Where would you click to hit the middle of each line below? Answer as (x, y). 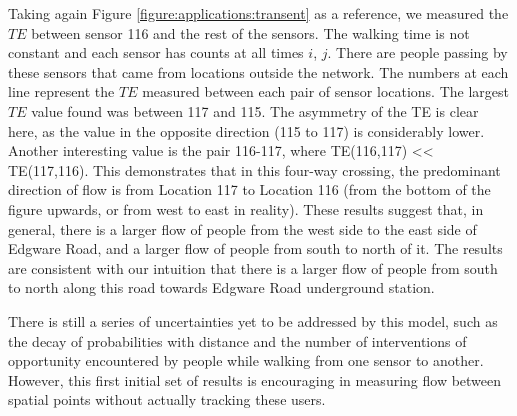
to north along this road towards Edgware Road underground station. (221, 287)
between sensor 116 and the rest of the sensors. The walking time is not (250, 32)
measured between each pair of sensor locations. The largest (326, 91)
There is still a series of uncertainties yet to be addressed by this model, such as (253, 320)
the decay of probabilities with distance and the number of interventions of (237, 340)
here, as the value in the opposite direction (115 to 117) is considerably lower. (246, 130)
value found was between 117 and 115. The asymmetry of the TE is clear (255, 110)
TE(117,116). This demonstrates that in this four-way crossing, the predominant (254, 169)
